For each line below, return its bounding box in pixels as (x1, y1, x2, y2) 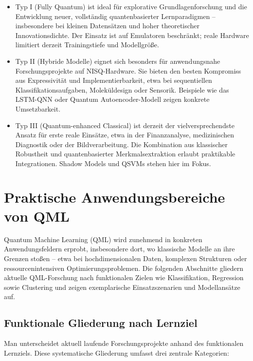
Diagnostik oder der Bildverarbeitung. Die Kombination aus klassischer (15, 139, 228, 149)
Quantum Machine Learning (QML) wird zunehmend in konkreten (4, 234, 202, 244)
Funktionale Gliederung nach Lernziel (4, 315, 198, 330)
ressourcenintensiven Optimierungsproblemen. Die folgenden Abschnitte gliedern (4, 263, 243, 273)
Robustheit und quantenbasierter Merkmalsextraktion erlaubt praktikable (15, 149, 235, 159)
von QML (4, 206, 70, 226)
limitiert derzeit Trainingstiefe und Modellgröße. (15, 39, 159, 50)
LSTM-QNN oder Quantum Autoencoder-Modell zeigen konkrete (15, 94, 210, 104)
